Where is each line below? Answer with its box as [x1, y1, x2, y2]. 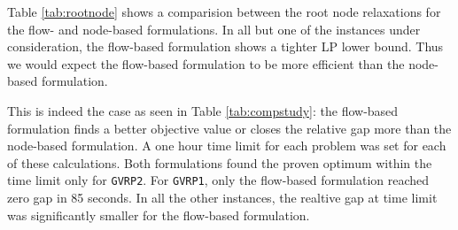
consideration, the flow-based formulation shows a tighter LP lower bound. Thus [7, 37, 444, 56]
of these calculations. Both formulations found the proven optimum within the [7, 153, 432, 172]
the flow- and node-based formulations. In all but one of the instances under [7, 19, 421, 38]
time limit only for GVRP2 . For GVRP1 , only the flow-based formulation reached [7, 171, 430, 189]
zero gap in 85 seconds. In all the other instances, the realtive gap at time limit [7, 188, 438, 206]
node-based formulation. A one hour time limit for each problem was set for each [7, 136, 446, 155]
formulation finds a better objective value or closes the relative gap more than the [7, 119, 452, 137]
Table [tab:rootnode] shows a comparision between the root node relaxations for [7, 3, 441, 20]
